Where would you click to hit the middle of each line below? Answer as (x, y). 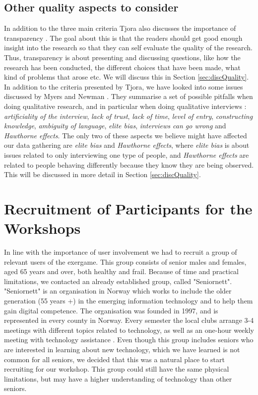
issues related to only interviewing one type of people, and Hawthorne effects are (127, 154)
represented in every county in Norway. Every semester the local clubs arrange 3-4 (129, 320)
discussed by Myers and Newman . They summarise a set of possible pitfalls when (129, 96)
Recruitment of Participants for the (128, 208)
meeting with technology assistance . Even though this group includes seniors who (129, 340)
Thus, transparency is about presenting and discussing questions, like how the (122, 57)
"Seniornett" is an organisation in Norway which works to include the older (118, 291)
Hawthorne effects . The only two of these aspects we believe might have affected (126, 135)
